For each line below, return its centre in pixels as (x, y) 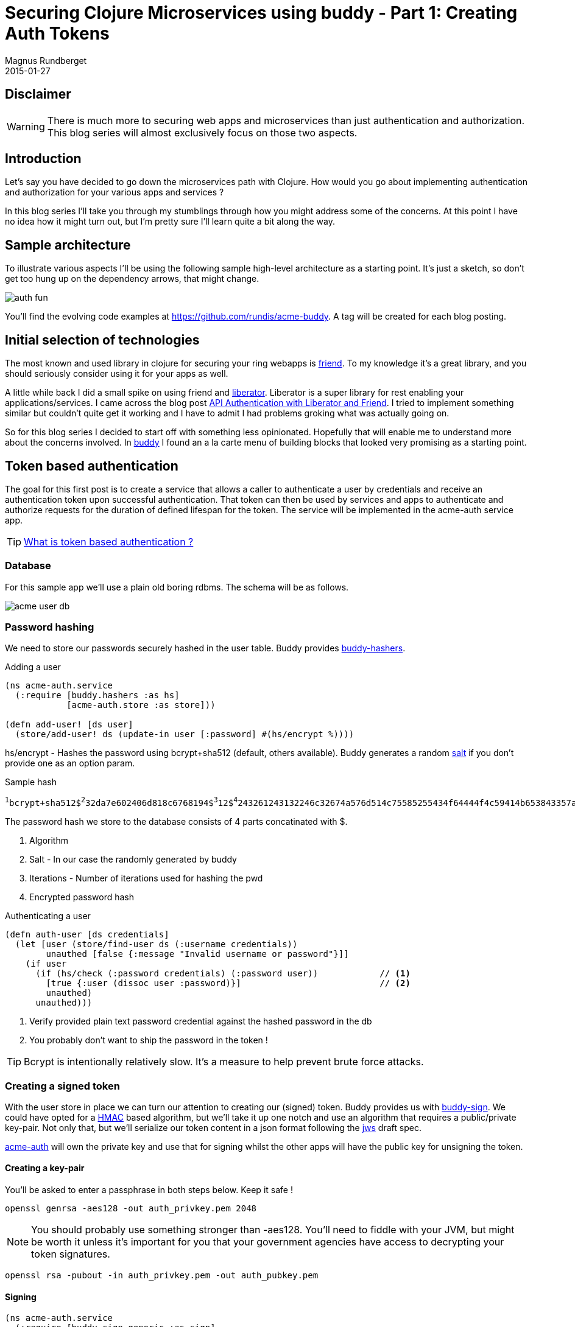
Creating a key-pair (45, 1168)
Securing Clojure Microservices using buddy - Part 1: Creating (261, 13)
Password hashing (50, 627)
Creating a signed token (62, 1086)
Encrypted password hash (82, 897)
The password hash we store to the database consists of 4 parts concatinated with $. (176, 822)
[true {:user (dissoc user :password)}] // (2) (228, 983)
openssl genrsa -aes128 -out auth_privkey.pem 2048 (131, 1209)
